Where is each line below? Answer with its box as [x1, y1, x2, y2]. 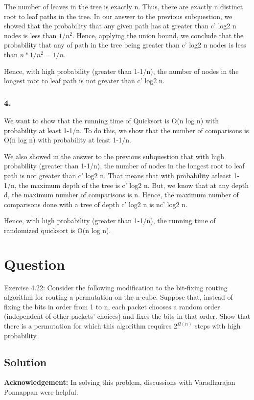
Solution [4, 354, 47, 369]
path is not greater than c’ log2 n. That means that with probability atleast [4, 170, 231, 180]
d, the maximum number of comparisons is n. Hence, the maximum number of [4, 189, 239, 200]
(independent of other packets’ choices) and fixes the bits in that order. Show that [4, 311, 251, 321]
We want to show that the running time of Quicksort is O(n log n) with [4, 115, 219, 125]
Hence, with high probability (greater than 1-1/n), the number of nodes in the [4, 66, 239, 76]
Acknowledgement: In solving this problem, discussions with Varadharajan [4, 377, 235, 387]
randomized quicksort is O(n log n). [4, 225, 111, 235]
